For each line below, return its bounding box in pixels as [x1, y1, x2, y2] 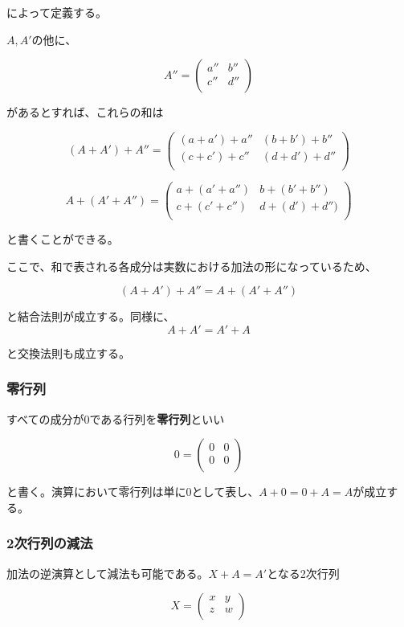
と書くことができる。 [6, 231, 119, 248]
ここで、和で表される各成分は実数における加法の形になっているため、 [6, 257, 377, 274]
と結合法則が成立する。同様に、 [6, 308, 175, 325]
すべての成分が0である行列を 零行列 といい [6, 410, 225, 427]
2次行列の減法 [6, 533, 93, 553]
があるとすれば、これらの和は [6, 104, 164, 121]
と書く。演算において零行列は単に [6, 483, 186, 500]
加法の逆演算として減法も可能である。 [6, 564, 209, 581]
